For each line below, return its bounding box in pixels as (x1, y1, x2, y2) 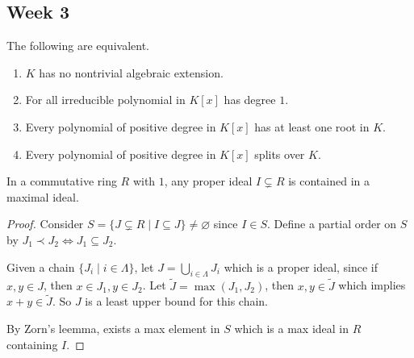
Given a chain (6, 258, 75, 275)
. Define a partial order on (266, 215, 397, 232)
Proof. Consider (6, 215, 84, 232)
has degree (224, 91, 276, 108)
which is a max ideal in (234, 319, 349, 336)
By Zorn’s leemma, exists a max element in (6, 319, 220, 336)
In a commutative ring (6, 173, 117, 189)
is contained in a (288, 173, 370, 189)
